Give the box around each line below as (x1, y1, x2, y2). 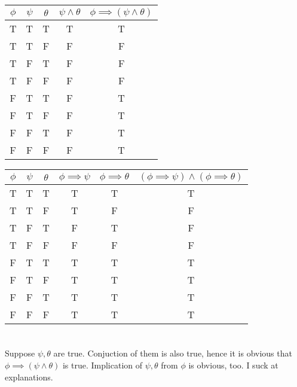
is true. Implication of (62, 358, 143, 371)
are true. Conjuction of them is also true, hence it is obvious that (53, 347, 292, 359)
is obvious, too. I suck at (188, 358, 278, 371)
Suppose (5, 347, 35, 359)
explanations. (5, 370, 53, 383)
